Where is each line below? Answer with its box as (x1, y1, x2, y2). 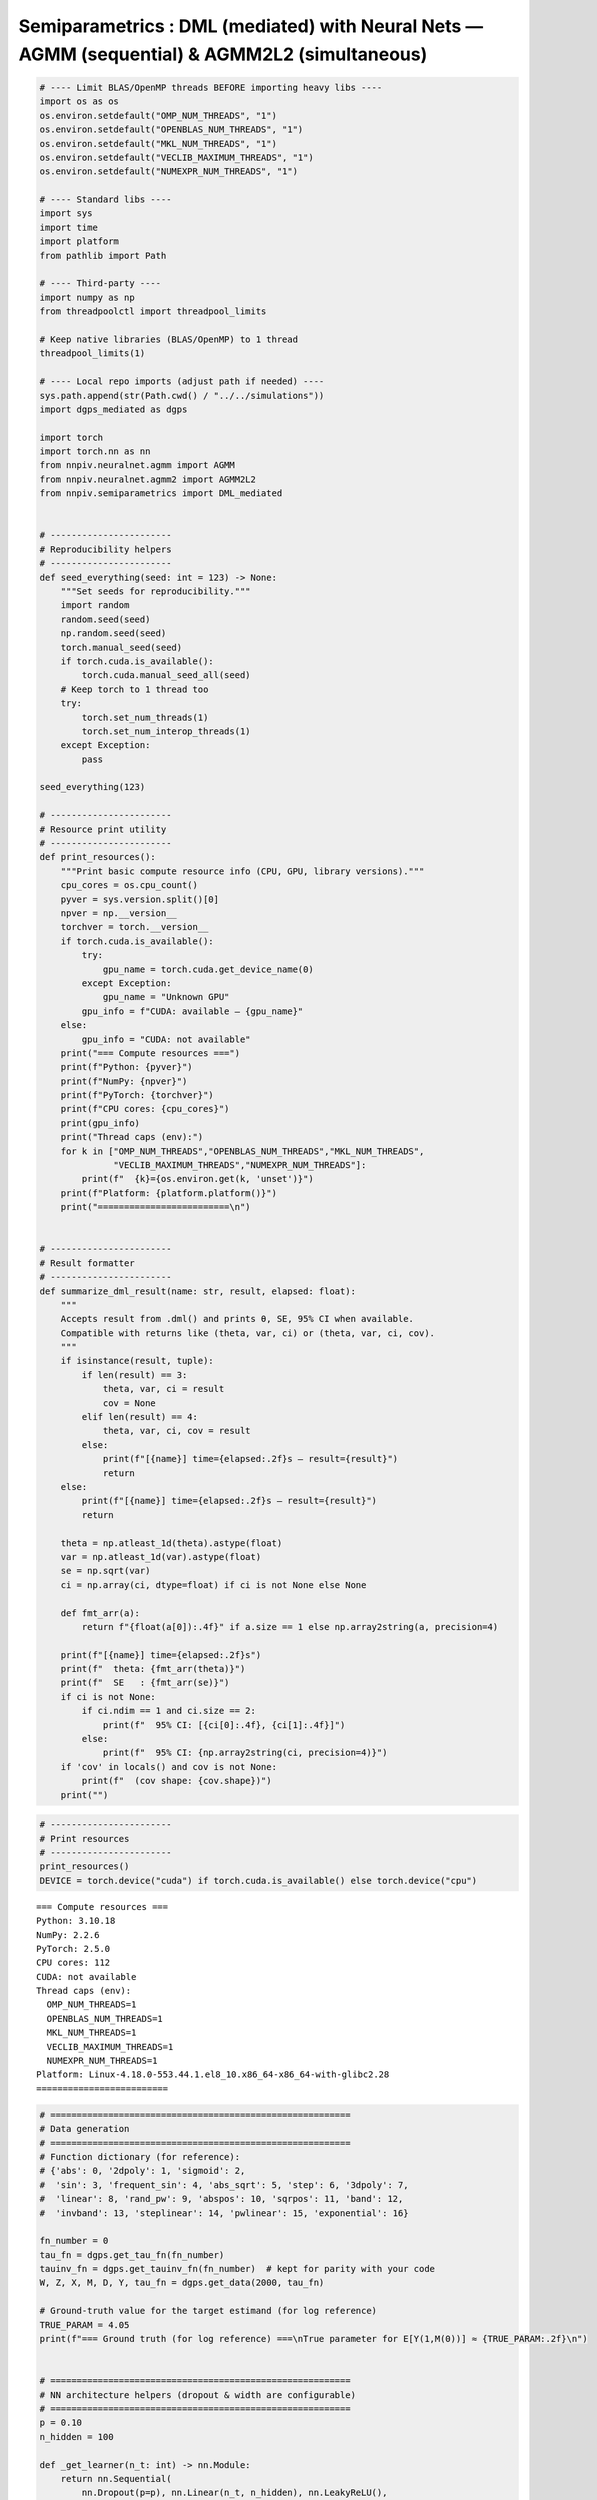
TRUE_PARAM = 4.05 (39, 2319, 130, 2330)
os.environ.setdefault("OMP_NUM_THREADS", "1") (39, 110, 277, 121)
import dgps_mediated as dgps (39, 403, 188, 415)
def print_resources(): (39, 851, 157, 863)
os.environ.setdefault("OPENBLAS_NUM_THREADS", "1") (39, 124, 304, 135)
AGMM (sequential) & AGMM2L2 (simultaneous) (18, 43, 428, 65)
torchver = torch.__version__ (60, 921, 209, 933)
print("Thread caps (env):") (60, 1131, 204, 1143)
